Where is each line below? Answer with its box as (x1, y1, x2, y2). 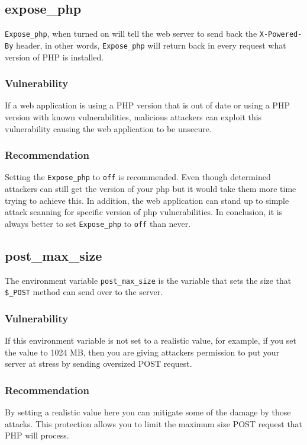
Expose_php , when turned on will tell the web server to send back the (5, 27, 257, 40)
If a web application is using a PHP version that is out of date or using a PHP (5, 99, 290, 111)
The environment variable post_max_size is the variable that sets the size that (5, 274, 292, 286)
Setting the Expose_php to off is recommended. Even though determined (5, 171, 271, 183)
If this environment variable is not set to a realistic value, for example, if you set (5, 334, 296, 347)
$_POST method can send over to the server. (5, 286, 163, 298)
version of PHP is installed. (5, 50, 104, 63)
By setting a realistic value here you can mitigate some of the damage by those (5, 406, 291, 418)
